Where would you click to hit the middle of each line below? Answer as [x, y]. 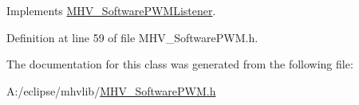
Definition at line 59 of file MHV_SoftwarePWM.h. [132, 37]
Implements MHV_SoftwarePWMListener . [111, 10]
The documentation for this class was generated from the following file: [180, 64]
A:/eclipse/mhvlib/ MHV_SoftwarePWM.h [111, 90]
